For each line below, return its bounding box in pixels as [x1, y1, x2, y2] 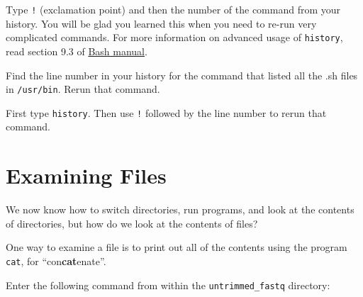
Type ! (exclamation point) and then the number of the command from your [6, 2, 341, 16]
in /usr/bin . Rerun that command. [6, 82, 160, 96]
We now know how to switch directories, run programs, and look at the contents [6, 202, 354, 217]
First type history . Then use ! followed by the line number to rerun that [6, 105, 327, 120]
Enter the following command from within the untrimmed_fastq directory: [6, 277, 330, 292]
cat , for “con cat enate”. [6, 253, 106, 268]
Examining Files [6, 161, 167, 190]
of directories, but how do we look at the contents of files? [6, 215, 258, 230]
